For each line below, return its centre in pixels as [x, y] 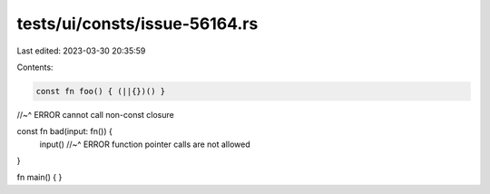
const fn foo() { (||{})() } [101, 91]
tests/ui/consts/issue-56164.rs [137, 24]
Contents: [35, 67]
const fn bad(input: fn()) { [64, 131]
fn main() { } [39, 178]
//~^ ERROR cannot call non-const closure [95, 114]
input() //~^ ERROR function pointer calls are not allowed [145, 144]
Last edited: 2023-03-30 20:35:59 [81, 51]
